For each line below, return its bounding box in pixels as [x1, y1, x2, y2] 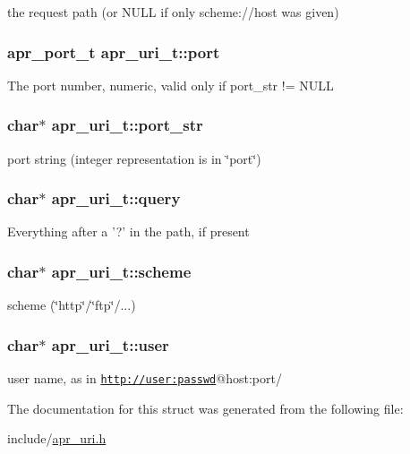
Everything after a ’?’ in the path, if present [7, 222, 250, 241]
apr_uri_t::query [51, 187, 181, 210]
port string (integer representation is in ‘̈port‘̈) [7, 149, 261, 167]
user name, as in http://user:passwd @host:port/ [7, 369, 282, 388]
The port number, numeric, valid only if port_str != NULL [7, 75, 334, 94]
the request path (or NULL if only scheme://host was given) [7, 3, 339, 21]
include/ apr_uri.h [7, 429, 107, 448]
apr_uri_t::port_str [51, 114, 203, 136]
